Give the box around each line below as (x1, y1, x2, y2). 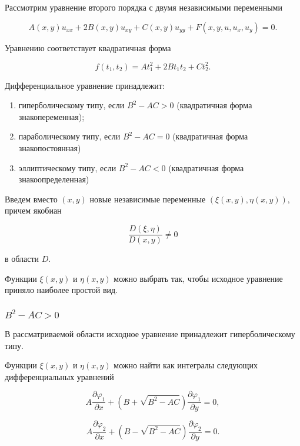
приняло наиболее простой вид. (5, 284, 118, 296)
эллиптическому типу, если (18, 161, 116, 174)
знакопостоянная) (18, 142, 81, 154)
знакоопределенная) (18, 173, 89, 185)
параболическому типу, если (18, 130, 121, 142)
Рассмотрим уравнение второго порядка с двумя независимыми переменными (5, 1, 282, 13)
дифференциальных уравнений (5, 370, 114, 382)
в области (5, 252, 39, 265)
